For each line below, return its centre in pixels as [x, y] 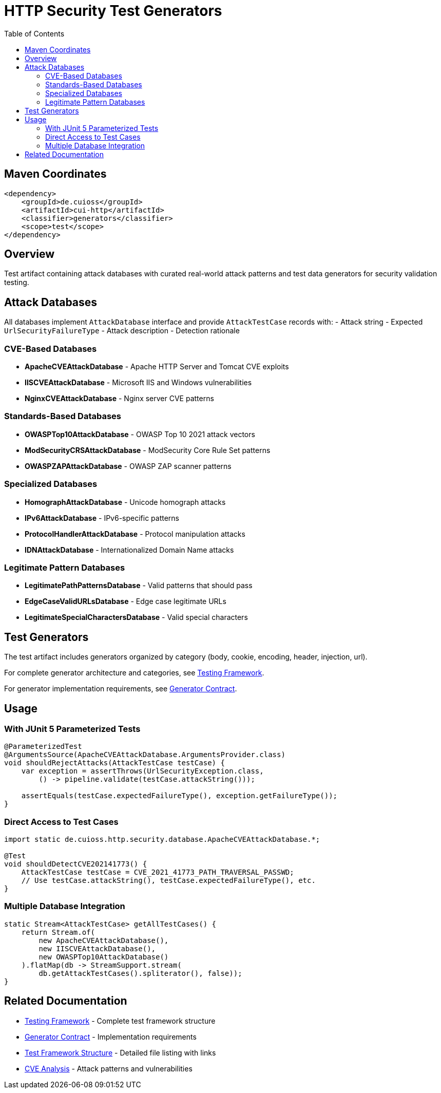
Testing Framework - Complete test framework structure [120, 1021]
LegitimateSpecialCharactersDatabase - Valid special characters [136, 617]
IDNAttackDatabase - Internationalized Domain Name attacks [129, 550]
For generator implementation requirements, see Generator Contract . [121, 689]
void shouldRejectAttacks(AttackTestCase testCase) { [114, 763]
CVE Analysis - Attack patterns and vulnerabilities [109, 1068]
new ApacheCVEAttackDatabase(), [104, 940]
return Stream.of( [58, 932]
